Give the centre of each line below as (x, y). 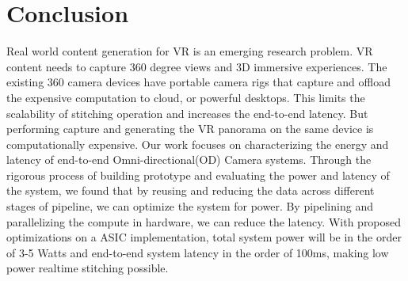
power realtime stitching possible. (88, 268)
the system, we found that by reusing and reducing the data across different (191, 190)
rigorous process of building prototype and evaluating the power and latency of (198, 175)
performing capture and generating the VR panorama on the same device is (190, 129)
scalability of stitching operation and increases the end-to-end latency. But (187, 113)
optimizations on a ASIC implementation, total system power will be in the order (204, 237)
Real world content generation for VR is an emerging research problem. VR (190, 51)
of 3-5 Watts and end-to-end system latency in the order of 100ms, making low (198, 252)
